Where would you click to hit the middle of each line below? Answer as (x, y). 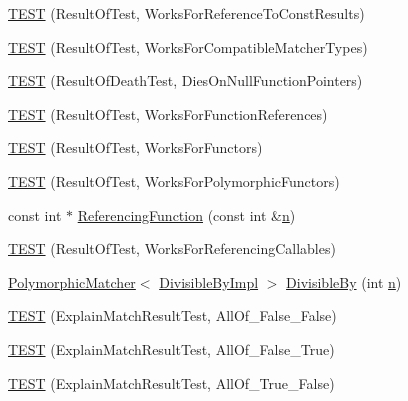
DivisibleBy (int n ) (344, 281)
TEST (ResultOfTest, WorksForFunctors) (135, 147)
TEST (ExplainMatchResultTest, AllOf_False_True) (171, 348)
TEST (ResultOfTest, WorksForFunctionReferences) (168, 113)
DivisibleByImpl (209, 281)
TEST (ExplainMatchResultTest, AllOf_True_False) (171, 382)
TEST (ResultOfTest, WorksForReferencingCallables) (172, 248)
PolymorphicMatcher (72, 281)
